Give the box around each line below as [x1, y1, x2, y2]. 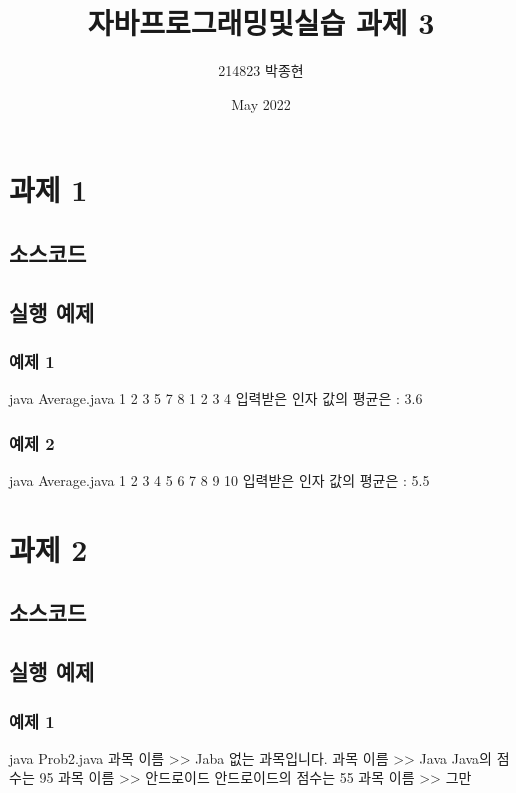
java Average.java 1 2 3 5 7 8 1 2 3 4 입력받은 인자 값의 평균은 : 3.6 [9, 388, 423, 409]
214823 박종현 [218, 60, 304, 81]
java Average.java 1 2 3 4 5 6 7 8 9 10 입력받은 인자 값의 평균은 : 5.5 [9, 470, 430, 491]
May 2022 [231, 93, 291, 114]
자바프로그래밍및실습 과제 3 [87, 2, 435, 43]
